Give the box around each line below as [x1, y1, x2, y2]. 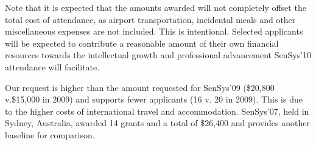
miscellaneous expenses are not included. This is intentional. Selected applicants [5, 25, 303, 38]
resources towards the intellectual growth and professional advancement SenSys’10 [5, 49, 312, 61]
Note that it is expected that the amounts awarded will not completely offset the [5, 1, 306, 13]
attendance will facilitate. [5, 60, 100, 73]
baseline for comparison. [5, 128, 95, 141]
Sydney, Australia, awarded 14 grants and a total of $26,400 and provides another [5, 116, 310, 129]
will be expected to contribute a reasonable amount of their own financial [5, 36, 279, 49]
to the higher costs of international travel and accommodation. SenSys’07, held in [5, 104, 309, 117]
